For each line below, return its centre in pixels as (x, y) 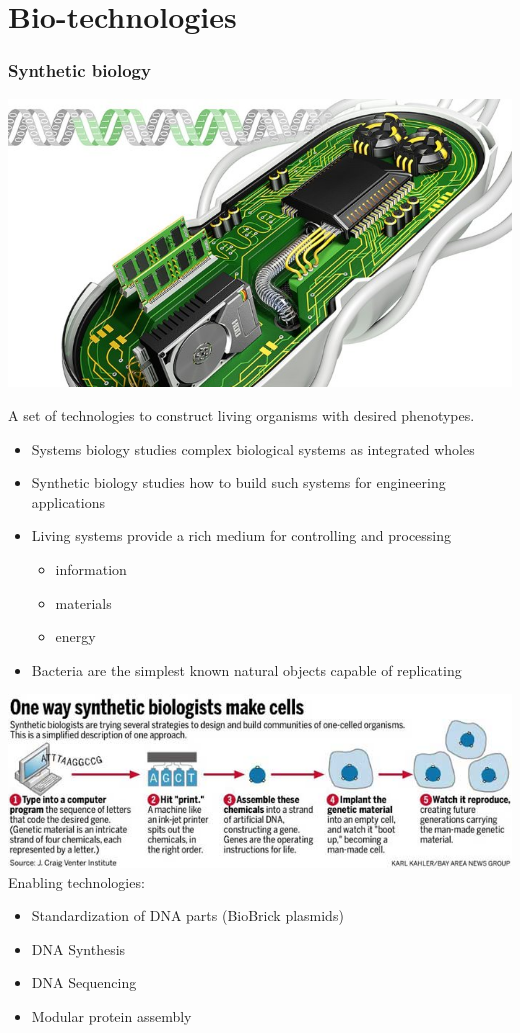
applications (68, 501)
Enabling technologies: (76, 881)
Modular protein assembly (111, 1015)
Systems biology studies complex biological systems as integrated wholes (253, 448)
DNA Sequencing (84, 982)
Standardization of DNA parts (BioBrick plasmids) (187, 915)
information (91, 568)
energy (75, 636)
